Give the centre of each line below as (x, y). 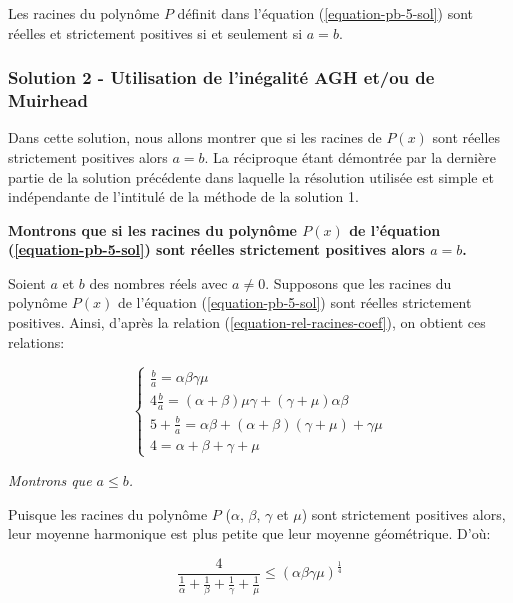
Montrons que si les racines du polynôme (152, 229)
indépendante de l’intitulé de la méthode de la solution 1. (183, 196)
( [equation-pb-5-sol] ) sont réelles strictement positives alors (216, 249)
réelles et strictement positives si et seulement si (155, 32)
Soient (27, 282)
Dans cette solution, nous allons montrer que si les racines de (195, 137)
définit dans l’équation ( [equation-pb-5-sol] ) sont (325, 13)
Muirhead (48, 100)
